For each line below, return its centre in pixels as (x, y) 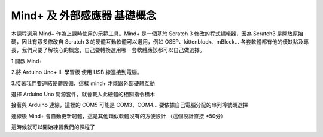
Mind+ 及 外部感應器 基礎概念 (84, 16)
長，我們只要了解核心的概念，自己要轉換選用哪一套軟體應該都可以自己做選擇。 (108, 50)
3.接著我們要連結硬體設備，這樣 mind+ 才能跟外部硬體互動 (83, 83)
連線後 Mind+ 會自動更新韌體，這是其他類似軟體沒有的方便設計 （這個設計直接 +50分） (119, 116)
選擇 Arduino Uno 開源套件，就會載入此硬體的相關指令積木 (83, 94)
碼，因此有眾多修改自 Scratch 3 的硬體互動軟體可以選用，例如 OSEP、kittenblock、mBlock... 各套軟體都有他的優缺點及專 (160, 41)
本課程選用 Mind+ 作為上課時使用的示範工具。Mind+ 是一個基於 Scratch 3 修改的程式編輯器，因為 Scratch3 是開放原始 (157, 34)
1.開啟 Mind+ (27, 61)
